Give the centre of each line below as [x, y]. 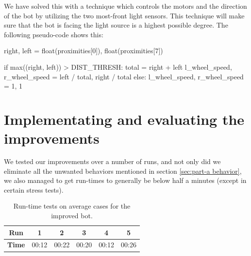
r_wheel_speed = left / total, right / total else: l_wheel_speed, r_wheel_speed [124, 76]
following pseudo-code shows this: [54, 34]
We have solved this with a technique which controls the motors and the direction [125, 6]
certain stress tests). [34, 189]
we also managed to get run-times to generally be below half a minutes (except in [125, 180]
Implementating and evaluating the [124, 119]
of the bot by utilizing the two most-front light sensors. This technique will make [124, 15]
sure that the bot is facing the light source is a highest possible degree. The [116, 25]
